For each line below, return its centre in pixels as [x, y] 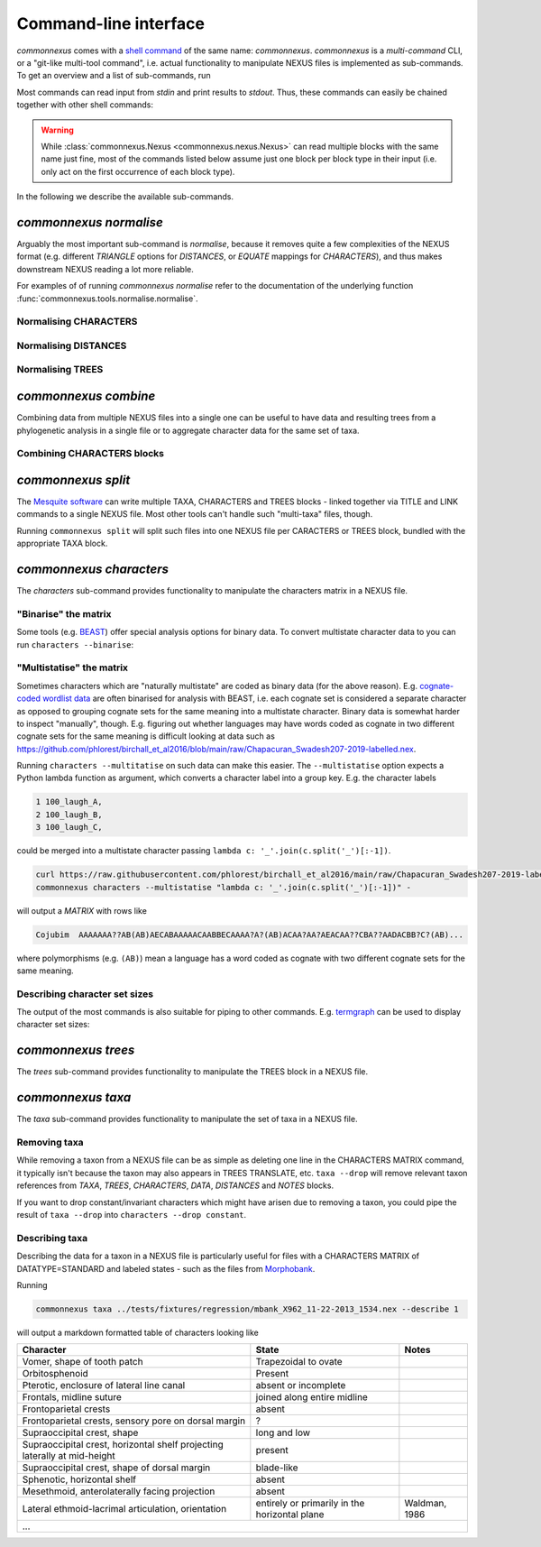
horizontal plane [290, 1515]
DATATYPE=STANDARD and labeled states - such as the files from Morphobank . [166, 1268]
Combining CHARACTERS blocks [90, 454]
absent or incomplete [301, 1386]
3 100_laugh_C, [69, 827]
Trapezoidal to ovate [299, 1362]
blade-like [277, 1468]
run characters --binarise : [75, 644]
